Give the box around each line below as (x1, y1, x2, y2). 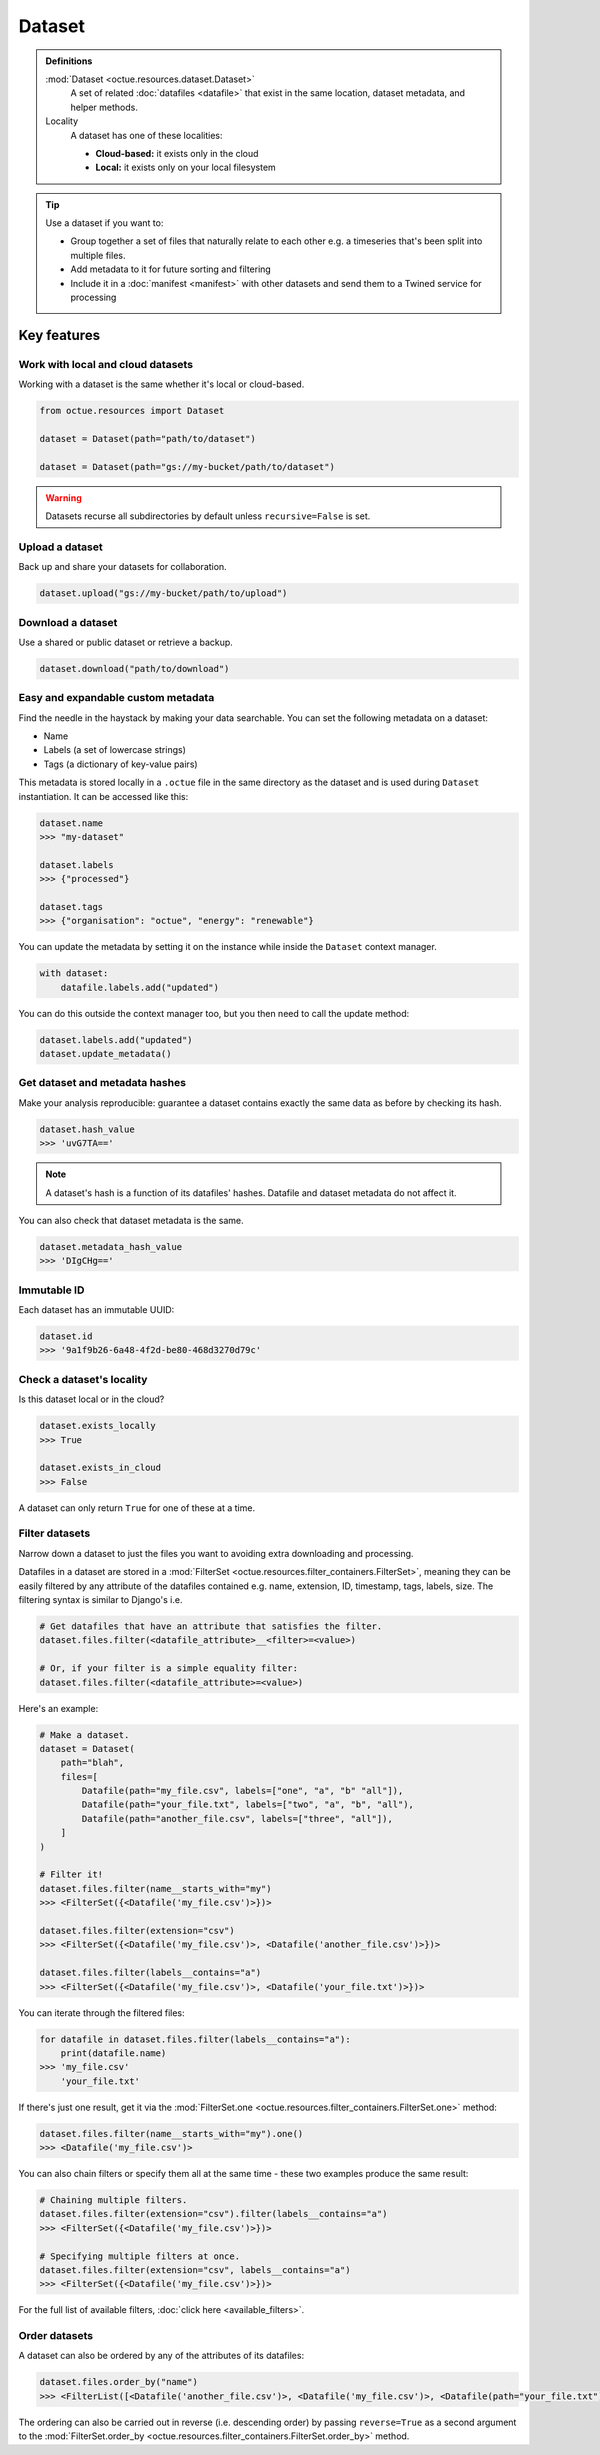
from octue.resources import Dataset (39, 405, 225, 417)
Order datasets (18, 2329, 94, 2343)
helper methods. (70, 101, 139, 113)
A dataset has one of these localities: (70, 129, 223, 141)
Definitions (45, 55, 93, 67)
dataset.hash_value (39, 1123, 135, 1135)
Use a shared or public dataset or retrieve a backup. (18, 636, 234, 648)
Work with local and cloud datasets (18, 357, 194, 371)
